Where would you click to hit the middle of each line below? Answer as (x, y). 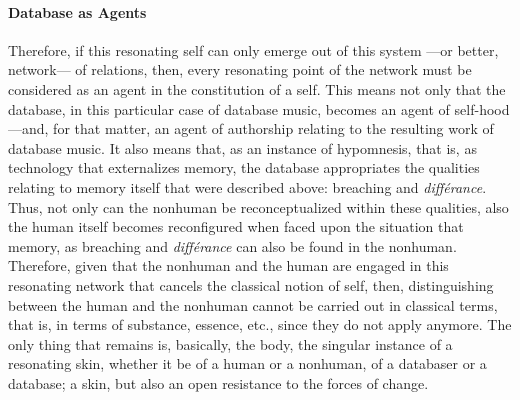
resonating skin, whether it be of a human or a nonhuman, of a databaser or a (247, 363)
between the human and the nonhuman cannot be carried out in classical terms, (253, 304)
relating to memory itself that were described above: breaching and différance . (247, 186)
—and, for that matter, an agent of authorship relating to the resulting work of (251, 128)
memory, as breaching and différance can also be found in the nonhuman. (232, 245)
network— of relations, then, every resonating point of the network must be (240, 69)
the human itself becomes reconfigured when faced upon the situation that (236, 226)
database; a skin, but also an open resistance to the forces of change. (218, 382)
